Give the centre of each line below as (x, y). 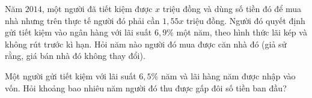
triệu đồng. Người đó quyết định (246, 20)
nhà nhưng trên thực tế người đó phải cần (82, 20)
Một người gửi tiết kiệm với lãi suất (71, 75)
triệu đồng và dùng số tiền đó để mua (232, 8)
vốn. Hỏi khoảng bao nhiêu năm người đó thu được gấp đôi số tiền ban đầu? (146, 87)
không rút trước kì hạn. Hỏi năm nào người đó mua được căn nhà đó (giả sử (146, 44)
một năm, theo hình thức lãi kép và (242, 32)
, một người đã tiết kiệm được (97, 8)
